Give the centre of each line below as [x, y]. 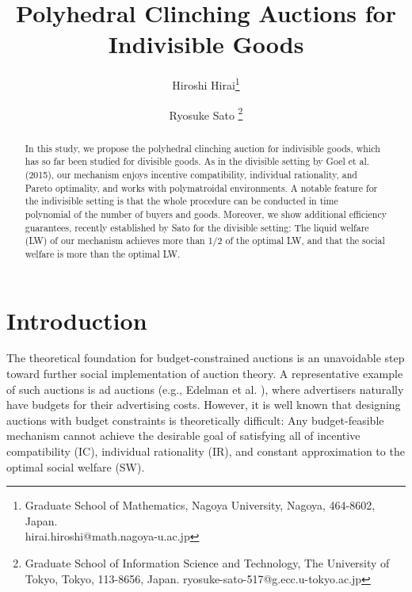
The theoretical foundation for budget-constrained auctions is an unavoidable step [206, 358]
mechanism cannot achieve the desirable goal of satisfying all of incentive [183, 435]
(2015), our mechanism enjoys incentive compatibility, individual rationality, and [191, 174]
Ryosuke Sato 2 [206, 113]
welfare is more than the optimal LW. [103, 253]
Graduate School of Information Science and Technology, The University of [207, 562]
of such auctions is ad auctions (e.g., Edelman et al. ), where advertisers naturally [205, 389]
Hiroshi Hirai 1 [206, 84]
